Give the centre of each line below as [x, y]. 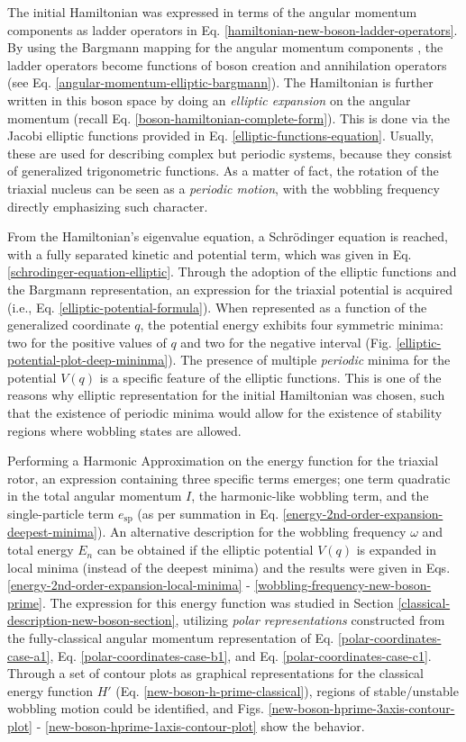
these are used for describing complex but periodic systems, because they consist [230, 153]
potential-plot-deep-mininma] [88, 360]
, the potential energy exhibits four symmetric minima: [292, 325]
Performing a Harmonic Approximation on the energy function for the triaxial [223, 461]
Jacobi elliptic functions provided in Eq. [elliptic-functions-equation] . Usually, [221, 136]
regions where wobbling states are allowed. [124, 430]
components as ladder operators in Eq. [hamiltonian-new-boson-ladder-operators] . [233, 29]
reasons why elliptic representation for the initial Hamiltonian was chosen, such [226, 395]
